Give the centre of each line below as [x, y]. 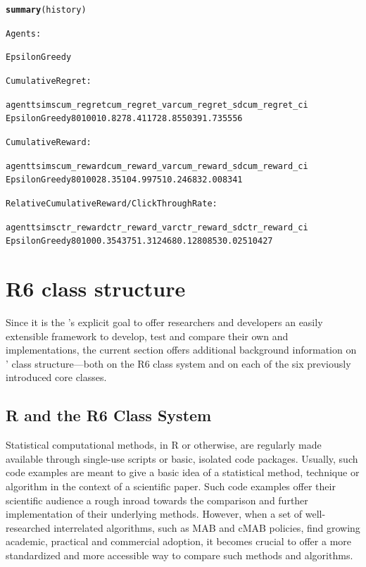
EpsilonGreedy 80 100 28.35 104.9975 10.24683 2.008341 [124, 180]
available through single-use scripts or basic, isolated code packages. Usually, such [182, 458]
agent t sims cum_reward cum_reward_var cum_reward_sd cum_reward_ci [157, 166]
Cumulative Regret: [49, 81]
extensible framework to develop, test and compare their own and [147, 336]
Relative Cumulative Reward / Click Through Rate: [112, 203]
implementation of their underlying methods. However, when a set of [154, 514]
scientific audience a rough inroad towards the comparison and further [157, 500]
